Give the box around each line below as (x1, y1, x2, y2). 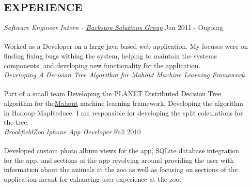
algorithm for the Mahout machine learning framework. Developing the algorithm (4, 98, 243, 108)
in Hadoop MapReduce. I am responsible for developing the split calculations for (4, 107, 243, 117)
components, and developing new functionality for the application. (4, 60, 201, 70)
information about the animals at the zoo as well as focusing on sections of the (4, 164, 238, 174)
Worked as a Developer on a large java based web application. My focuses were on (4, 41, 248, 51)
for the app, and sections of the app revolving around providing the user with (4, 155, 234, 165)
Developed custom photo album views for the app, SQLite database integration (4, 145, 239, 155)
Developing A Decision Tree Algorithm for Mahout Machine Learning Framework (4, 70, 245, 80)
